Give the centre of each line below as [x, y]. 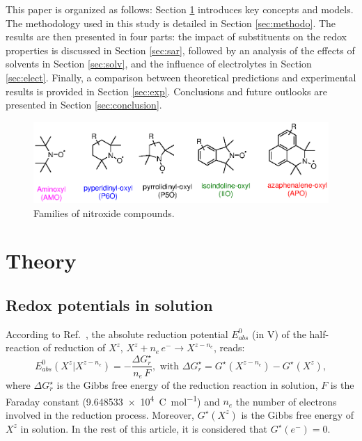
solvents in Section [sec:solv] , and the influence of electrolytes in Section [159, 64]
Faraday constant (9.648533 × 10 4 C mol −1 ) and [113, 400]
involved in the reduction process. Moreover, [100, 414]
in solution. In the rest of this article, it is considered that [144, 428]
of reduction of [74, 347]
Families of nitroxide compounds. [104, 213]
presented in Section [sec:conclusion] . [84, 105]
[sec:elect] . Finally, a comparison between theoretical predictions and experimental [181, 77]
